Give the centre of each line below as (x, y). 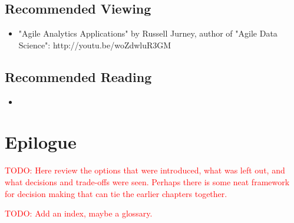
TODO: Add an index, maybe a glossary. (79, 213)
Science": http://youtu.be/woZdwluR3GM (95, 45)
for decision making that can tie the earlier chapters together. (116, 193)
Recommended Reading (78, 76)
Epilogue (41, 142)
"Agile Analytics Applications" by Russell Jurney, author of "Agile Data (148, 33)
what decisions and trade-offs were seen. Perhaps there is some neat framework (147, 181)
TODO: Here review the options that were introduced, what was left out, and (145, 170)
